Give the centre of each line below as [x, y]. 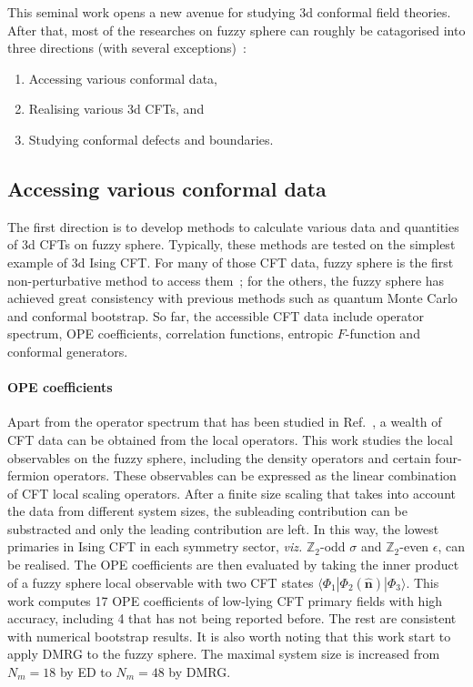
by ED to [86, 672]
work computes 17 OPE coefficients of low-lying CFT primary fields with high [225, 600]
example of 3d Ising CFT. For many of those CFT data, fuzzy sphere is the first [231, 262]
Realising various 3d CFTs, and [116, 109]
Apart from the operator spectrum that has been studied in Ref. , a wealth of [225, 422]
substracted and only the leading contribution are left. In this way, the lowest [223, 528]
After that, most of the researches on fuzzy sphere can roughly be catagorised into [236, 30]
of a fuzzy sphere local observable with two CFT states [161, 582]
